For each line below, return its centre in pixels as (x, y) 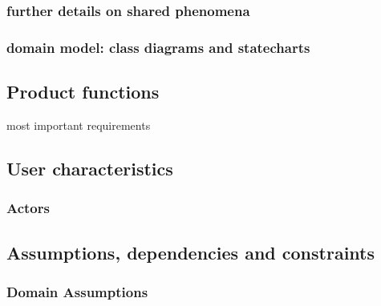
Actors (28, 208)
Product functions (83, 92)
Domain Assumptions (77, 291)
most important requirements (79, 125)
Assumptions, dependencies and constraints (190, 252)
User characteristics (90, 168)
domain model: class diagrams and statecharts (158, 47)
